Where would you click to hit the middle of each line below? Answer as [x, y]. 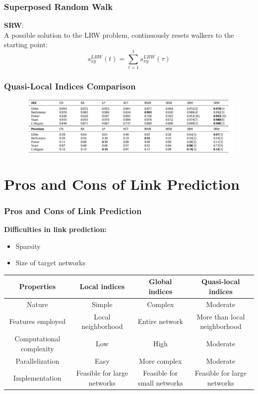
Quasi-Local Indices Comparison [70, 86]
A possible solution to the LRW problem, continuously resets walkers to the [119, 35]
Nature [37, 304]
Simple [102, 304]
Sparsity [28, 246]
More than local [221, 316]
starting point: [26, 44]
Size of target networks [50, 263]
